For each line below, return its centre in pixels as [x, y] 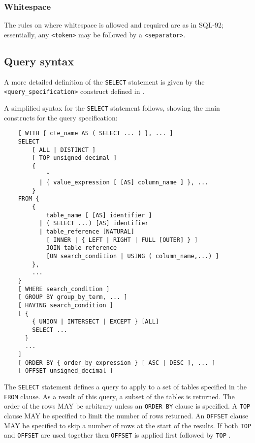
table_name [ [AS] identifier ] [99, 215]
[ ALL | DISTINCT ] [64, 150]
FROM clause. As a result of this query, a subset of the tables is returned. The [119, 396]
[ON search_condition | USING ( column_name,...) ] [132, 256]
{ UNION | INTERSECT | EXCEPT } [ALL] [96, 322]
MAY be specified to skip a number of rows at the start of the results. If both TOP [127, 425]
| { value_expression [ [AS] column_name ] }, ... [124, 183]
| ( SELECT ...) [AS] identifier [94, 223]
